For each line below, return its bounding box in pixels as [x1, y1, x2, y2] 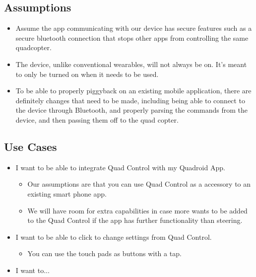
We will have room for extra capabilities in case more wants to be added [27, 205, 248, 215]
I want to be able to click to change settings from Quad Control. [15, 231, 212, 242]
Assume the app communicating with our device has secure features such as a [15, 23, 252, 33]
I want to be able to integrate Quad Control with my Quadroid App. [15, 162, 225, 172]
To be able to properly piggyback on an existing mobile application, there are [15, 85, 252, 96]
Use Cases [4, 138, 57, 154]
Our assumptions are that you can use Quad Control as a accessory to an [27, 179, 251, 189]
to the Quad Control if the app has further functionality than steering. [27, 215, 243, 225]
